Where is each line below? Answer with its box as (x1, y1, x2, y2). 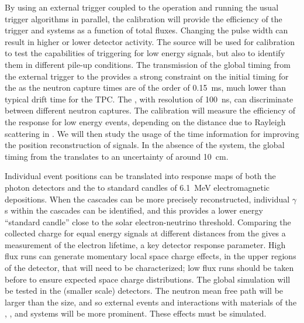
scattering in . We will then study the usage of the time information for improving (5, 127, 299, 139)
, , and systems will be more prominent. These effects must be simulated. (5, 307, 267, 319)
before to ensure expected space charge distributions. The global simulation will (5, 273, 291, 285)
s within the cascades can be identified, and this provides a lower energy (5, 204, 263, 217)
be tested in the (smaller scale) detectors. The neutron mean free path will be (5, 284, 284, 297)
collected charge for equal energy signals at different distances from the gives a (5, 227, 286, 239)
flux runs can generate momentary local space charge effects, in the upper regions (5, 250, 296, 262)
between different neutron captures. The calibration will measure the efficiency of (5, 104, 295, 116)
